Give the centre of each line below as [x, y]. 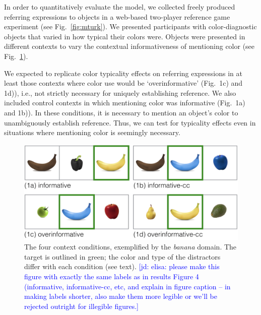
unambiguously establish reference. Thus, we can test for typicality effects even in [130, 122]
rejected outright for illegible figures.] [81, 306]
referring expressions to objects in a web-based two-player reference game [117, 16]
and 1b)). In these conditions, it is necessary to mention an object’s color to [121, 112]
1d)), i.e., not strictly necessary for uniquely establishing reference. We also [120, 92]
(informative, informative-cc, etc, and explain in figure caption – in [127, 286]
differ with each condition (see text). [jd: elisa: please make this [122, 266]
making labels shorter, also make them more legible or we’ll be [121, 296]
